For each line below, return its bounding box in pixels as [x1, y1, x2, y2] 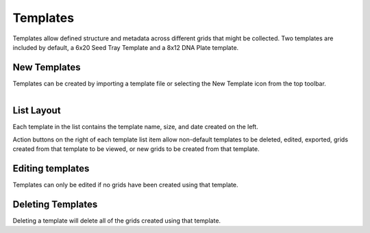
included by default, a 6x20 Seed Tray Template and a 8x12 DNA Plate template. [12, 43, 239, 51]
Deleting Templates [12, 198, 98, 210]
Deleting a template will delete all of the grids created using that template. [12, 216, 221, 225]
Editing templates [12, 163, 90, 174]
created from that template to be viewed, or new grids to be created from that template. [12, 145, 260, 153]
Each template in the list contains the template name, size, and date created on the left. [12, 123, 258, 131]
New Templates [12, 61, 81, 73]
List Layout [12, 105, 61, 116]
